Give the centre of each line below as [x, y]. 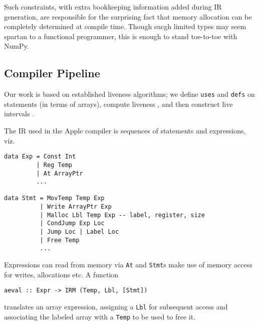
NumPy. [17, 46]
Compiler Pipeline [52, 73]
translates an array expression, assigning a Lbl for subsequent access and [116, 306]
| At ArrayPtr [60, 173]
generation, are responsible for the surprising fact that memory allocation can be [128, 16]
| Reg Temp [54, 165]
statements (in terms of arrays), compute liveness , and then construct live [118, 104]
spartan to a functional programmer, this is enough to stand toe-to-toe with [121, 36]
